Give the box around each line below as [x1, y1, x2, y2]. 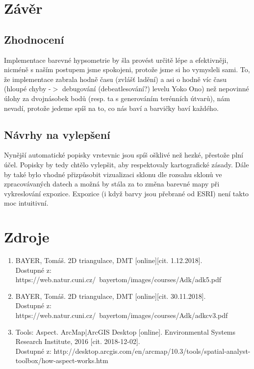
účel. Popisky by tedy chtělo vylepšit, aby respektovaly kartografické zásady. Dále [4, 159, 249, 169]
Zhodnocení [4, 31, 64, 47]
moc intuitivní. [4, 198, 49, 208]
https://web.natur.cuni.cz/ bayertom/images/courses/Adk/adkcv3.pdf [15, 310, 228, 320]
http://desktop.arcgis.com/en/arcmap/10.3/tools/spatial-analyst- [53, 345, 251, 356]
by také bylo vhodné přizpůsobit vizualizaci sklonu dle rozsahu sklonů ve [4, 169, 222, 179]
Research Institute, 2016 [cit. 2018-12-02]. [15, 336, 140, 346]
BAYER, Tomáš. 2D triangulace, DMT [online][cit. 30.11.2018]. [15, 290, 206, 301]
